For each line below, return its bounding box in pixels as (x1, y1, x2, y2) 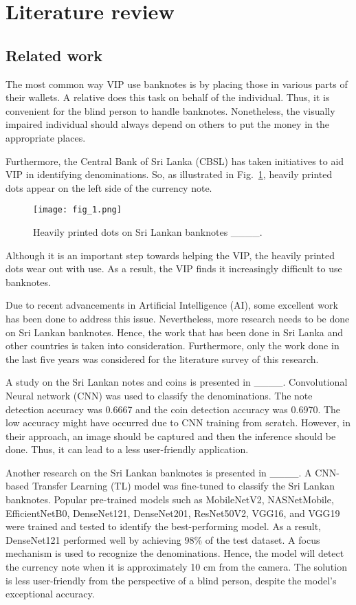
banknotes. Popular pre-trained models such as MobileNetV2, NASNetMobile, (5, 492, 334, 507)
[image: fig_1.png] (33, 205, 122, 215)
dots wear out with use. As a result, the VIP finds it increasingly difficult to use (5, 261, 342, 276)
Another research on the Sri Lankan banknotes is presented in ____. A (5, 465, 312, 479)
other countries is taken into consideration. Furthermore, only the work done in (5, 338, 340, 353)
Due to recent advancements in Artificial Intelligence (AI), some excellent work (5, 298, 338, 312)
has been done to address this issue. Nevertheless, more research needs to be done (5, 311, 350, 325)
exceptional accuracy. (5, 586, 95, 601)
